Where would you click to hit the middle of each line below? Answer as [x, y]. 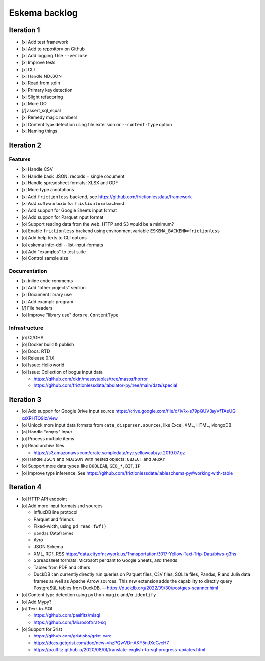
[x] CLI [28, 69]
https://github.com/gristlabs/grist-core [73, 636]
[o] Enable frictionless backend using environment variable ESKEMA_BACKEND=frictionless [121, 231]
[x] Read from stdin [41, 83]
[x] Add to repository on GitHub [53, 49]
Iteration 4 [25, 487]
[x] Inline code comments [47, 281]
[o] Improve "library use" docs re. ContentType [70, 315]
